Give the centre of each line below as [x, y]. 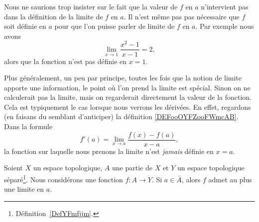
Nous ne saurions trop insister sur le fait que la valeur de [91, 6]
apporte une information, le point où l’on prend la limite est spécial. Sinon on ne [127, 87]
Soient [13, 168]
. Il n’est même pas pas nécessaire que [182, 16]
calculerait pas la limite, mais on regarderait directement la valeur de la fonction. [128, 97]
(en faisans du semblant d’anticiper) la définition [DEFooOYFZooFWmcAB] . [121, 116]
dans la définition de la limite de [54, 16]
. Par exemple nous [225, 26]
